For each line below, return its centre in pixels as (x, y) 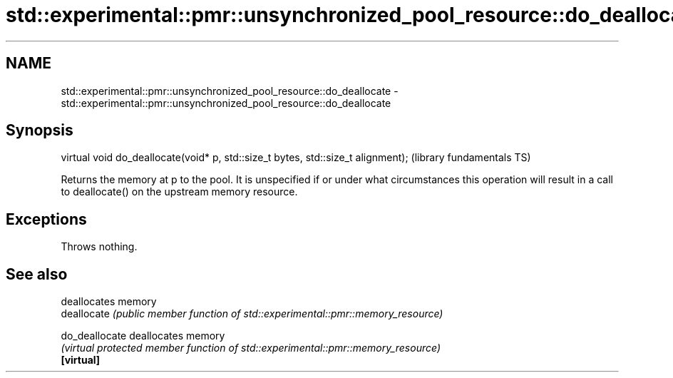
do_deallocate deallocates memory (143, 336)
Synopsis (40, 131)
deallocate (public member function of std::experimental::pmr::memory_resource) (252, 314)
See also (37, 274)
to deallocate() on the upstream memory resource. (179, 192)
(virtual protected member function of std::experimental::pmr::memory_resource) (251, 348)
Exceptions (46, 219)
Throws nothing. (99, 247)
